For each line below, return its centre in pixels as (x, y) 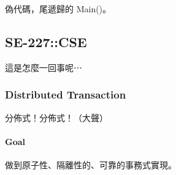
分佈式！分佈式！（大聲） (56, 117)
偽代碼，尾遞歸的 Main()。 (58, 9)
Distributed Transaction (66, 95)
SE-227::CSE (46, 41)
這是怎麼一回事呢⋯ (44, 67)
